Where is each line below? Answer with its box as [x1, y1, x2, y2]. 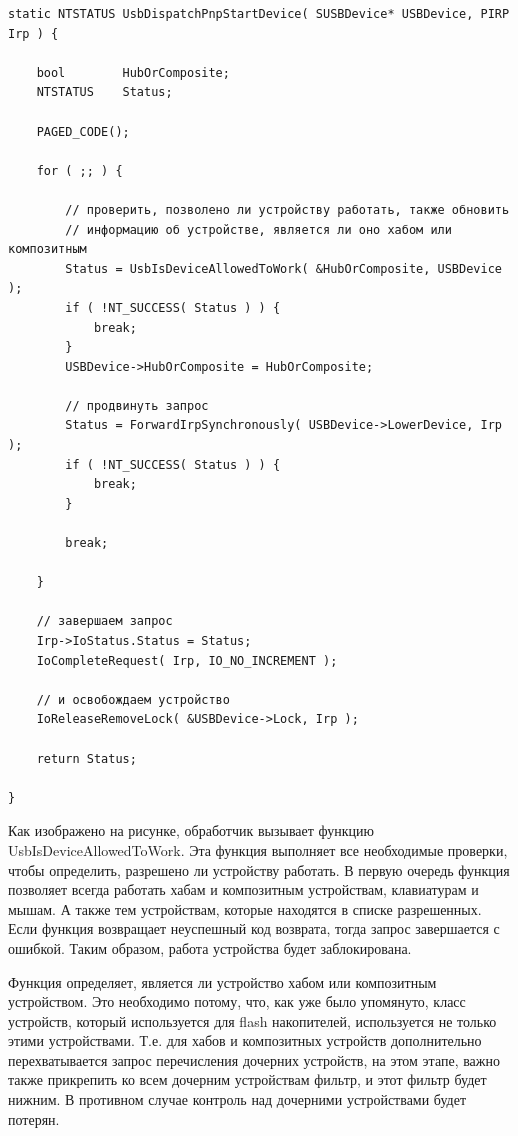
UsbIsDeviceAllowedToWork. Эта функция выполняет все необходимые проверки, [8, 839, 508, 860]
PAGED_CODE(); [36, 124, 130, 139]
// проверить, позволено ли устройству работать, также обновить [65, 202, 510, 217]
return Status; [36, 751, 137, 766]
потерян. [8, 1108, 60, 1129]
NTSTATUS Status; [36, 85, 173, 100]
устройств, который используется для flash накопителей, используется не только [8, 1010, 497, 1031]
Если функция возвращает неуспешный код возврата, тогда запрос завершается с [8, 918, 500, 939]
